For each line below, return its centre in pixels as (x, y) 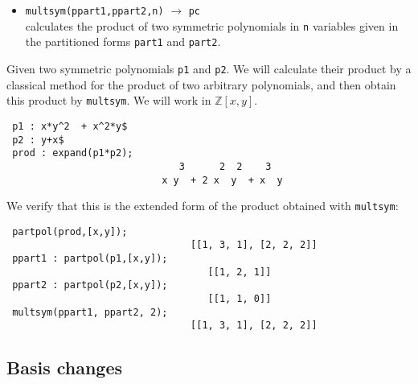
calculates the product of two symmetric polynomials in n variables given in (212, 25)
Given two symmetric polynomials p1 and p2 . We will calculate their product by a (209, 68)
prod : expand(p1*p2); (73, 153)
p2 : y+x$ (38, 140)
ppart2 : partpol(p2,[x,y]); (90, 285)
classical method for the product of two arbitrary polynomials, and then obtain (201, 84)
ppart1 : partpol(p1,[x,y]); (90, 259)
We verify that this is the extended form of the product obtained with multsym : (203, 206)
